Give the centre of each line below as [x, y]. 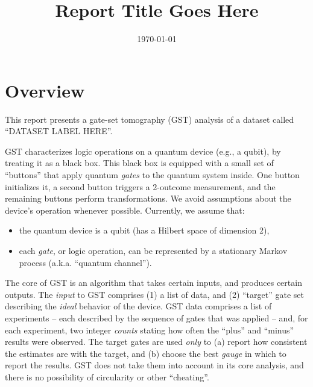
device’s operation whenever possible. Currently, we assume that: [125, 210]
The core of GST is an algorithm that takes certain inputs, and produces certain [153, 283]
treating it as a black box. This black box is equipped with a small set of [139, 163]
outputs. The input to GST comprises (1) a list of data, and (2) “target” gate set [154, 294]
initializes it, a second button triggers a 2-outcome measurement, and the [140, 186]
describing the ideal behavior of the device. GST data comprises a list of [138, 306]
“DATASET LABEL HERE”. [59, 131]
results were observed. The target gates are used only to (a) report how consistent [156, 342]
